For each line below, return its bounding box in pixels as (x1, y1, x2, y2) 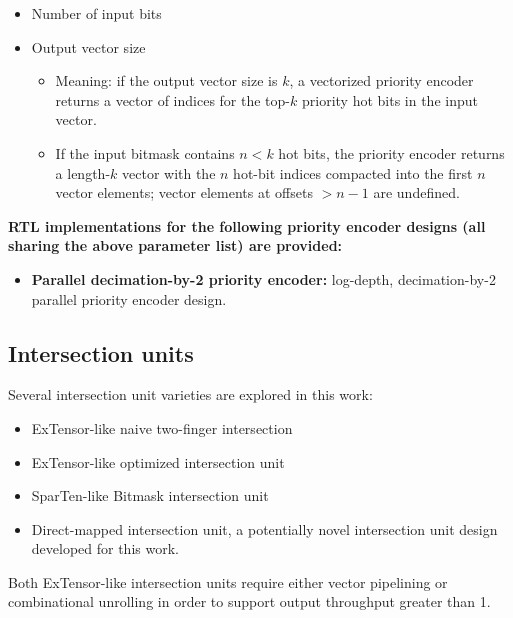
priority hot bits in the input (301, 89, 478, 110)
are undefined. (373, 182, 460, 203)
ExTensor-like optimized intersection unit (31, 451, 285, 472)
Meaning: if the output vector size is (55, 70, 278, 91)
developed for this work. (31, 538, 179, 559)
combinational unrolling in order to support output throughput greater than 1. (8, 591, 491, 612)
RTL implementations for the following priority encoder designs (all (8, 215, 486, 236)
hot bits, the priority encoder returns (278, 142, 505, 163)
